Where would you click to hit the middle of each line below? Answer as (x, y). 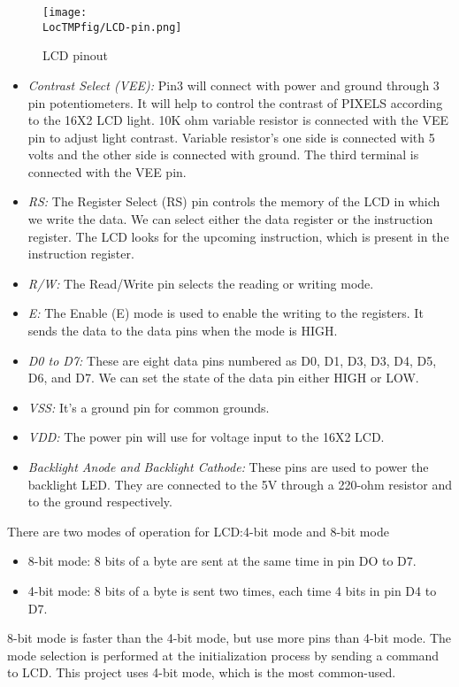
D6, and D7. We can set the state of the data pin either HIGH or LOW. (223, 378)
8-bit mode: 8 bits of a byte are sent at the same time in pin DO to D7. (222, 561)
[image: (65, 12)
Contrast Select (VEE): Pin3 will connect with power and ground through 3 (233, 85)
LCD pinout (75, 55)
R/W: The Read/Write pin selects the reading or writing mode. (201, 283)
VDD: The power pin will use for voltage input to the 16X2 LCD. (206, 437)
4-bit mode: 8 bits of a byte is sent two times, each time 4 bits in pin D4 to (232, 590)
